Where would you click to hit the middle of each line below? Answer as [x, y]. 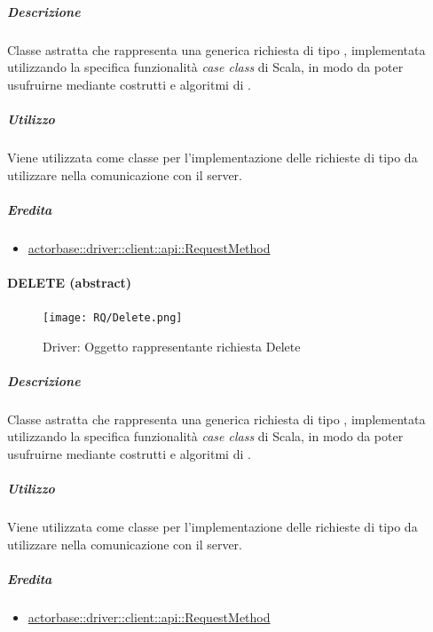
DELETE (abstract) [70, 282]
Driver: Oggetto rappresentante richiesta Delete [172, 346]
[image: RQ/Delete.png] [113, 318]
